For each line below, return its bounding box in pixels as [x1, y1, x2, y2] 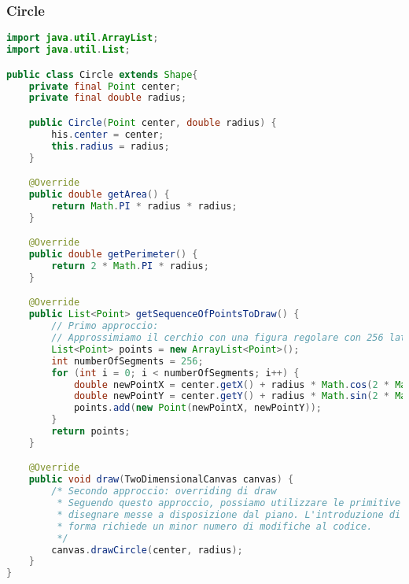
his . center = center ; [51, 128, 164, 140]
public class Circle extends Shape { [6, 68, 198, 80]
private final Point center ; [28, 80, 181, 92]
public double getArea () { [28, 188, 170, 200]
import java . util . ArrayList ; [6, 32, 159, 44]
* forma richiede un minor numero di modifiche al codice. [57, 520, 373, 532]
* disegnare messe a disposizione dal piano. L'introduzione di [57, 508, 401, 520]
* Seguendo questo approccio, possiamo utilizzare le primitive [57, 497, 401, 509]
